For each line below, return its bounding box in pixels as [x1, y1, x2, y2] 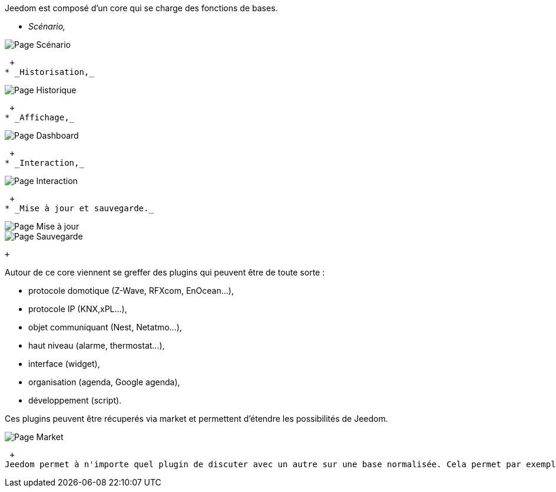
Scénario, [28, 21, 66, 31]
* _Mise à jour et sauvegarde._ [5, 204, 154, 213]
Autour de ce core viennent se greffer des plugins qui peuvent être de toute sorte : [5, 267, 325, 277]
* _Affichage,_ [5, 113, 75, 122]
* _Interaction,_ [5, 158, 84, 168]
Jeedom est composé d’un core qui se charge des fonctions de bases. [5, 3, 278, 13]
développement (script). [28, 395, 122, 405]
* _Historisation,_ [5, 67, 94, 77]
